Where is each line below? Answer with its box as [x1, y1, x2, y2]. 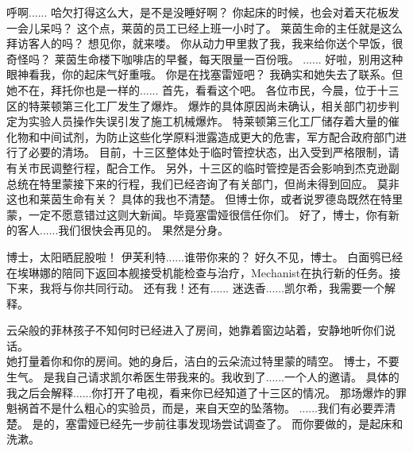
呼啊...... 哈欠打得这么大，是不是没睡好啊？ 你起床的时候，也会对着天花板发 [6, 4, 399, 20]
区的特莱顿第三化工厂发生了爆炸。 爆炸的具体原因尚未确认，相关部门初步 [6, 97, 388, 114]
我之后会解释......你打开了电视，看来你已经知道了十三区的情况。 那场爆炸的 [6, 384, 396, 400]
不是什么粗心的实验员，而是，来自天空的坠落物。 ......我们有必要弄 [39, 400, 385, 416]
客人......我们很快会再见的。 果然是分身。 [17, 222, 230, 238]
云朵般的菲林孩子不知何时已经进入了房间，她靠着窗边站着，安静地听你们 [6, 322, 384, 338]
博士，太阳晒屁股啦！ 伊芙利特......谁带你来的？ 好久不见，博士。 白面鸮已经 [6, 248, 403, 265]
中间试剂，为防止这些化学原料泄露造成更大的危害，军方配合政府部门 [39, 128, 396, 145]
